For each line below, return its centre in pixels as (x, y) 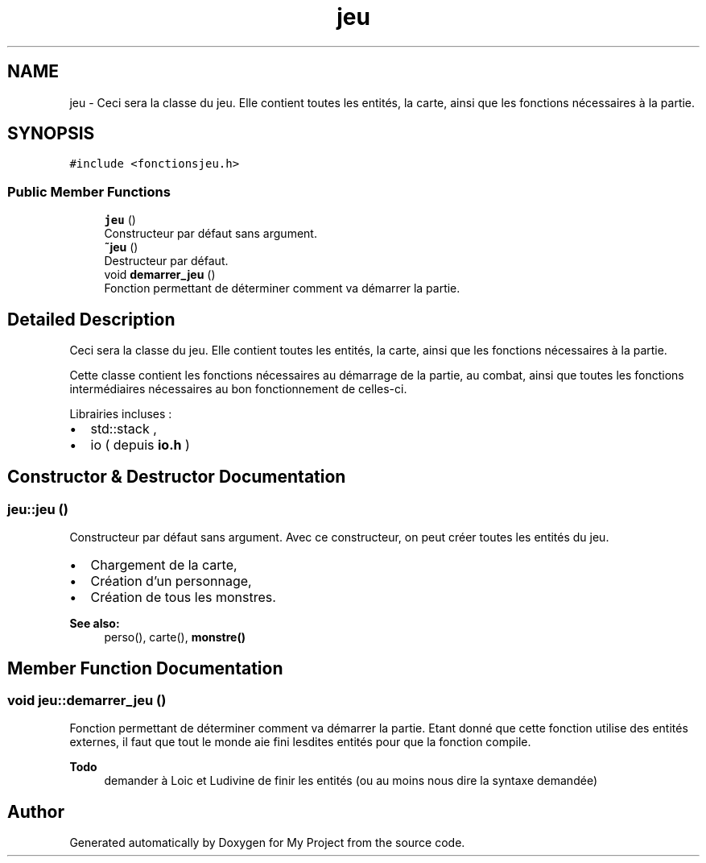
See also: (95, 624)
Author (36, 811)
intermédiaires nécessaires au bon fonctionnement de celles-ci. (238, 389)
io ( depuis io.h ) (140, 445)
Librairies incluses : (121, 414)
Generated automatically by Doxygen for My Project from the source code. (267, 843)
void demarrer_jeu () (160, 275)
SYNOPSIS (51, 134)
